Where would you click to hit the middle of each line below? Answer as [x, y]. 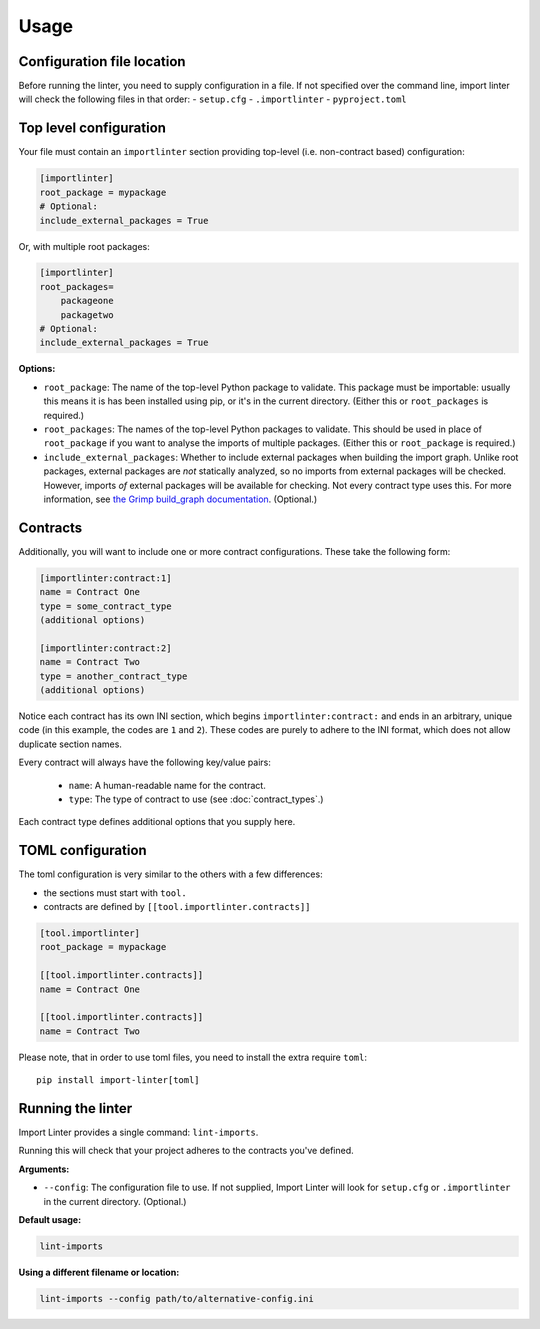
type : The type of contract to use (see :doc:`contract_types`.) [196, 799]
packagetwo [87, 314]
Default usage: [50, 1219]
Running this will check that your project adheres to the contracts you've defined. [186, 1151]
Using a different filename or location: [99, 1272]
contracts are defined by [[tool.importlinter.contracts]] [177, 906]
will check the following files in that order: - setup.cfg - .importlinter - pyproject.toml [212, 99]
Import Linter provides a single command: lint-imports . [138, 1132]
